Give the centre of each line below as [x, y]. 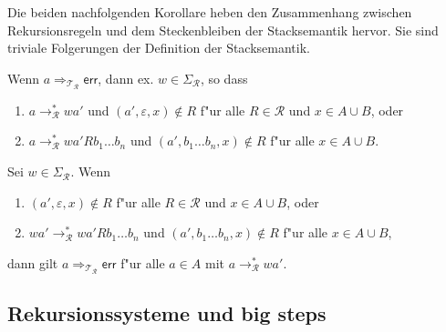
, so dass [224, 78]
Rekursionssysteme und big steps [167, 313]
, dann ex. [126, 78]
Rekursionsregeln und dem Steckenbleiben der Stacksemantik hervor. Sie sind [223, 30]
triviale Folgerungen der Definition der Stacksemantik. [159, 48]
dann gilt [33, 262]
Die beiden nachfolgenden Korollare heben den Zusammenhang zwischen [210, 12]
